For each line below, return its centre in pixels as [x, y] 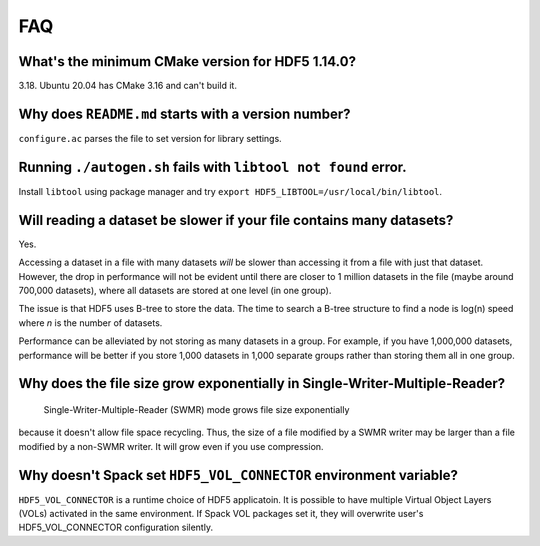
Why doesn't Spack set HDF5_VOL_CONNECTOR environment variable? [238, 475]
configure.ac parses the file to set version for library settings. [150, 138]
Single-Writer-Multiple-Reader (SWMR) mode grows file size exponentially [196, 409]
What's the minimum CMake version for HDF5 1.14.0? [187, 61]
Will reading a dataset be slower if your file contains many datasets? [236, 220]
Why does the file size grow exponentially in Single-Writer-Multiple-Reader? [262, 383]
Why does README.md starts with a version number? [184, 113]
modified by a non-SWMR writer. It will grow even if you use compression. [171, 446]
